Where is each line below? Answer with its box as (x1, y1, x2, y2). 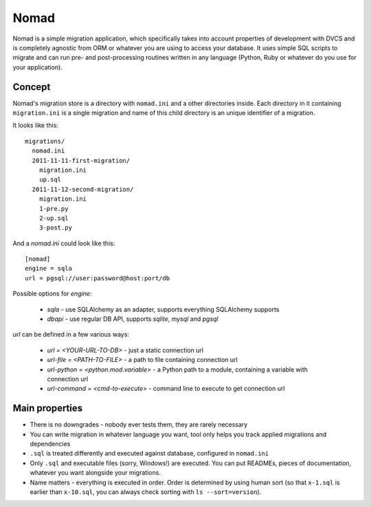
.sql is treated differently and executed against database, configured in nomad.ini (30, 449, 269, 458)
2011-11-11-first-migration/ (32, 157, 131, 164)
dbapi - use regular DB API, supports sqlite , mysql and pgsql (47, 315, 219, 323)
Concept (12, 81, 51, 93)
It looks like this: (12, 121, 58, 130)
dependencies (30, 440, 71, 448)
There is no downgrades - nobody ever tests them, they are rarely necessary (30, 420, 248, 429)
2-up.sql (38, 214, 69, 222)
